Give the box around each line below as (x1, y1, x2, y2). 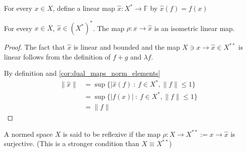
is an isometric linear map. (154, 23, 235, 33)
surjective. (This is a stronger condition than (4, 138, 139, 149)
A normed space (4, 128, 53, 139)
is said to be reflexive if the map (63, 128, 161, 139)
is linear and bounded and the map (73, 42, 180, 52)
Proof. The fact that (4, 42, 65, 52)
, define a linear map (52, 3, 115, 13)
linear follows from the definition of (4, 51, 111, 61)
